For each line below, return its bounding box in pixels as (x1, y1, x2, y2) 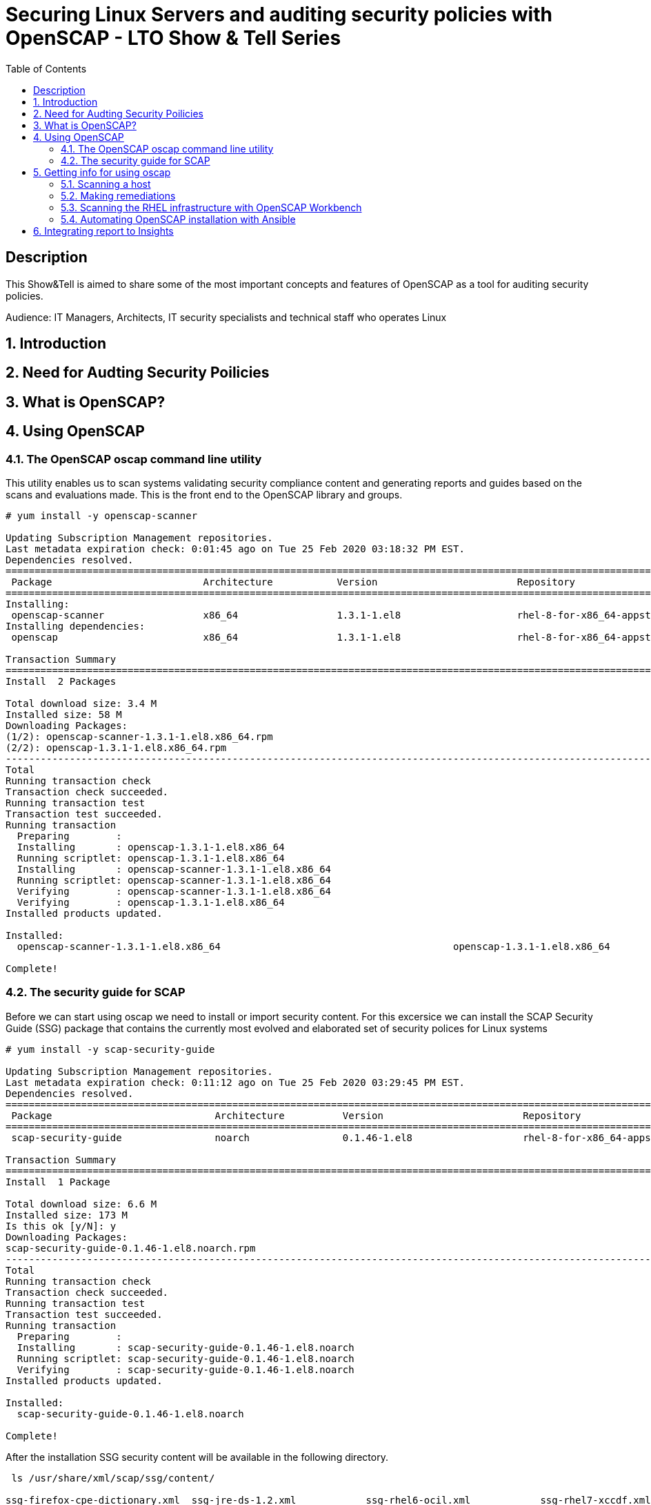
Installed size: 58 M (6, 709, 122, 721)
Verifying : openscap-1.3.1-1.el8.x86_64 (17, 897, 285, 909)
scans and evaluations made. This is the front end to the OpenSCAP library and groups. (6, 489, 403, 501)
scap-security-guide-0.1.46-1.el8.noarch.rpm (6, 1242, 256, 1254)
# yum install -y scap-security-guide (6, 1043, 215, 1055)
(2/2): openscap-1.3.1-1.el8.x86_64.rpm (6, 742, 227, 754)
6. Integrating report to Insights (33, 224, 174, 237)
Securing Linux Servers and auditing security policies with (6, 3, 552, 26)
